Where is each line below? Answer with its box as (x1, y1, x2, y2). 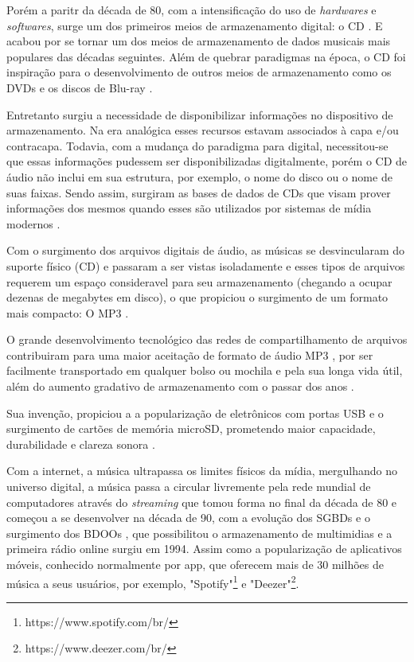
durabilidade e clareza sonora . (6, 435, 155, 452)
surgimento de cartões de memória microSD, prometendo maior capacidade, (6, 420, 376, 437)
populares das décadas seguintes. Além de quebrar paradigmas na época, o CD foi (6, 48, 406, 64)
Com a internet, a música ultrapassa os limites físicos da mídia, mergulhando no (6, 462, 398, 479)
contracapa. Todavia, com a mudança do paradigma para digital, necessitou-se (6, 137, 389, 154)
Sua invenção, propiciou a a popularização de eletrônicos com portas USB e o (6, 404, 384, 421)
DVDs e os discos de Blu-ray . (6, 79, 153, 95)
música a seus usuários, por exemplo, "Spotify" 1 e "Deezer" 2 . (6, 572, 299, 591)
